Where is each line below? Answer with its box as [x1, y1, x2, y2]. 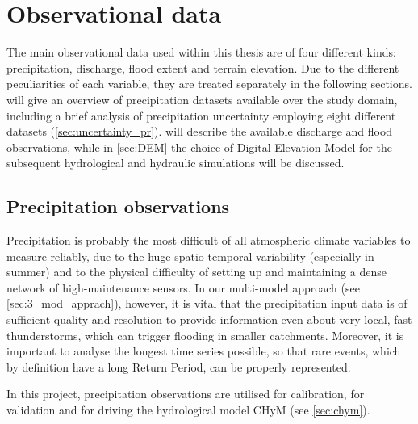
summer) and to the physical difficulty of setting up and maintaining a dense [6, 263, 387, 280]
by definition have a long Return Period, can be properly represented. [6, 358, 351, 375]
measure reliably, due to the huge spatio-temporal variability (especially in [6, 247, 374, 264]
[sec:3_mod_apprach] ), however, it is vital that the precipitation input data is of [6, 295, 408, 312]
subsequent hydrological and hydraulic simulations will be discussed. [6, 154, 345, 171]
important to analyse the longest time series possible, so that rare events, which [6, 342, 401, 359]
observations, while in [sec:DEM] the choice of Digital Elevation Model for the [6, 138, 392, 155]
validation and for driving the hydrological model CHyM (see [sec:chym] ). [6, 401, 370, 418]
